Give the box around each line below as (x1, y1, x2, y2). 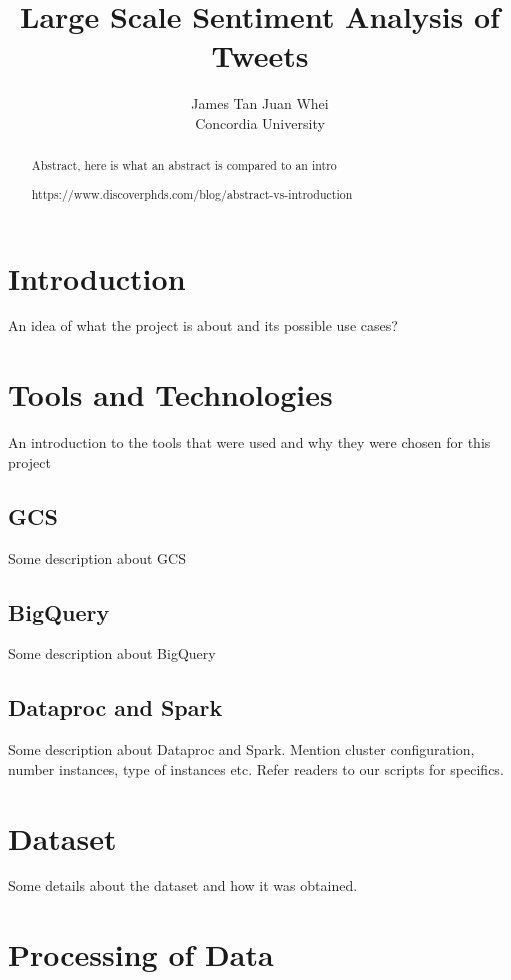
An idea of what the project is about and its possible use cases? (8, 315, 398, 336)
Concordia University (195, 112, 325, 133)
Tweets (211, 35, 309, 76)
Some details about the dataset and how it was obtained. (8, 875, 358, 896)
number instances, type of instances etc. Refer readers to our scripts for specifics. (8, 758, 504, 779)
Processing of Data (8, 934, 274, 975)
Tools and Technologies (8, 374, 333, 415)
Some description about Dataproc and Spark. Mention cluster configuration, (8, 739, 475, 760)
